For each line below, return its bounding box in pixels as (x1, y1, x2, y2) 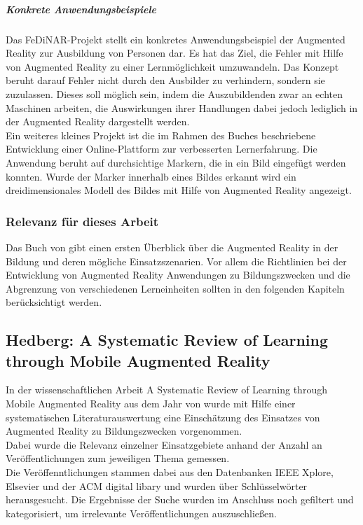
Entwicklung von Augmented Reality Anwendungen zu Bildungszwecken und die (6, 267, 350, 282)
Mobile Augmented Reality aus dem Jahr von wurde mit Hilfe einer (6, 396, 296, 411)
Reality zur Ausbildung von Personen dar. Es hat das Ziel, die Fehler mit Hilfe (6, 45, 343, 60)
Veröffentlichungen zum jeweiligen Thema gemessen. (6, 451, 230, 465)
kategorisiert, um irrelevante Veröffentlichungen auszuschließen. (6, 505, 277, 520)
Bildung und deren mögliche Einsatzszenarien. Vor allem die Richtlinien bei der (6, 253, 347, 268)
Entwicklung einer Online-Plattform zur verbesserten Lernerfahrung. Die (6, 141, 317, 156)
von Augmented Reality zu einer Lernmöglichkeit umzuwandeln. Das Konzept (6, 59, 339, 73)
